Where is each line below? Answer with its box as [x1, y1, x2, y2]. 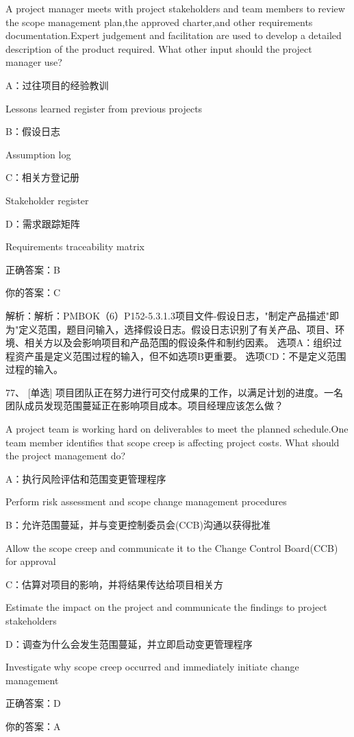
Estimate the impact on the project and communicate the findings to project [5, 600, 327, 614]
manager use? [5, 55, 62, 69]
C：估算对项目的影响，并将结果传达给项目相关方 [5, 577, 224, 591]
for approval [5, 554, 56, 568]
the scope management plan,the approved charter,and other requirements [5, 14, 313, 29]
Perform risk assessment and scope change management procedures [5, 494, 287, 509]
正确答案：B [5, 262, 60, 276]
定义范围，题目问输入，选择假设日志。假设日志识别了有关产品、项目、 [18, 322, 336, 336]
